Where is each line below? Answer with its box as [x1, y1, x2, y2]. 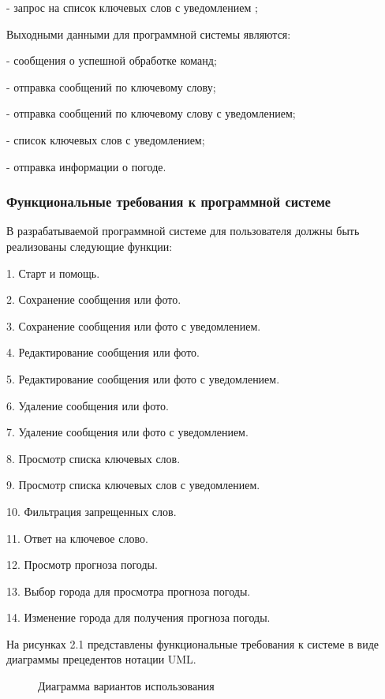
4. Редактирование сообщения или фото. [6, 344, 200, 361]
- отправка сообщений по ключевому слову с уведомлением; [6, 105, 296, 121]
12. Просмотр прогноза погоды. [6, 556, 158, 573]
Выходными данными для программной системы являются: [6, 25, 291, 42]
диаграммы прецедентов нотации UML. [6, 651, 196, 667]
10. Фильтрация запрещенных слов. [6, 503, 177, 519]
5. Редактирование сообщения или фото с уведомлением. [6, 370, 280, 387]
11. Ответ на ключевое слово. [6, 529, 148, 546]
